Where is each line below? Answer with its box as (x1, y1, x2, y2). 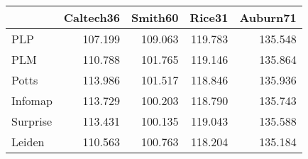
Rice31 (189, 9, 229, 26)
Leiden (11, 133, 45, 150)
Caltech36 (63, 9, 121, 26)
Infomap (11, 92, 53, 109)
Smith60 (131, 9, 179, 26)
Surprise (11, 113, 53, 129)
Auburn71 (239, 9, 297, 26)
